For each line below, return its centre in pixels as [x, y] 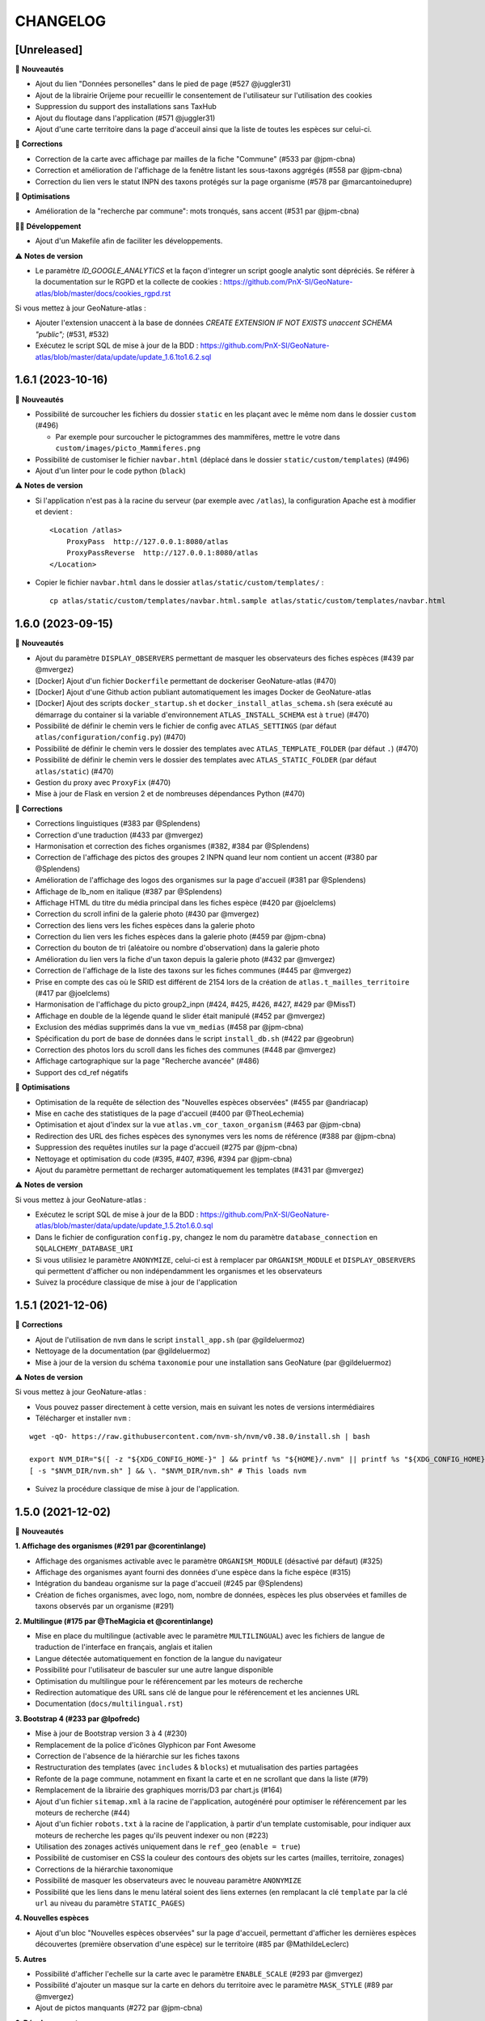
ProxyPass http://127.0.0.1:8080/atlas [148, 541]
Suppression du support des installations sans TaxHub [126, 107]
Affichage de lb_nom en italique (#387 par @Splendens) [129, 891]
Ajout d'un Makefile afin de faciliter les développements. [129, 241]
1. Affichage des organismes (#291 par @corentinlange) [110, 1546]
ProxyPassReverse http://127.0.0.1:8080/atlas [162, 553]
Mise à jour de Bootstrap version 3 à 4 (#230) [111, 1733]
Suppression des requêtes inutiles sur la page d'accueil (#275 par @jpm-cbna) [167, 1147]
